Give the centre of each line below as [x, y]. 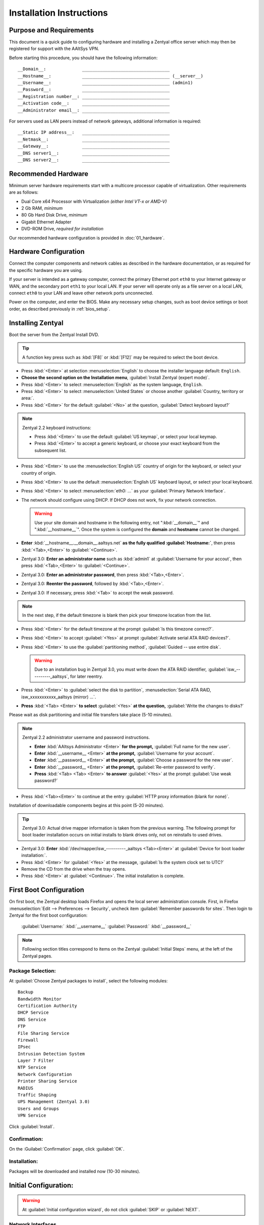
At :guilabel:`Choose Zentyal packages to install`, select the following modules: [88, 980]
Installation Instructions [58, 13]
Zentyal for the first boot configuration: [48, 915]
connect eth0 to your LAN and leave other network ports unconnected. [81, 293]
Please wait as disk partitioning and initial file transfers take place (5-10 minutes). [91, 715]
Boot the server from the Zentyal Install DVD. [54, 334]
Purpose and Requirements [51, 30]
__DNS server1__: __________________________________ [94, 153]
